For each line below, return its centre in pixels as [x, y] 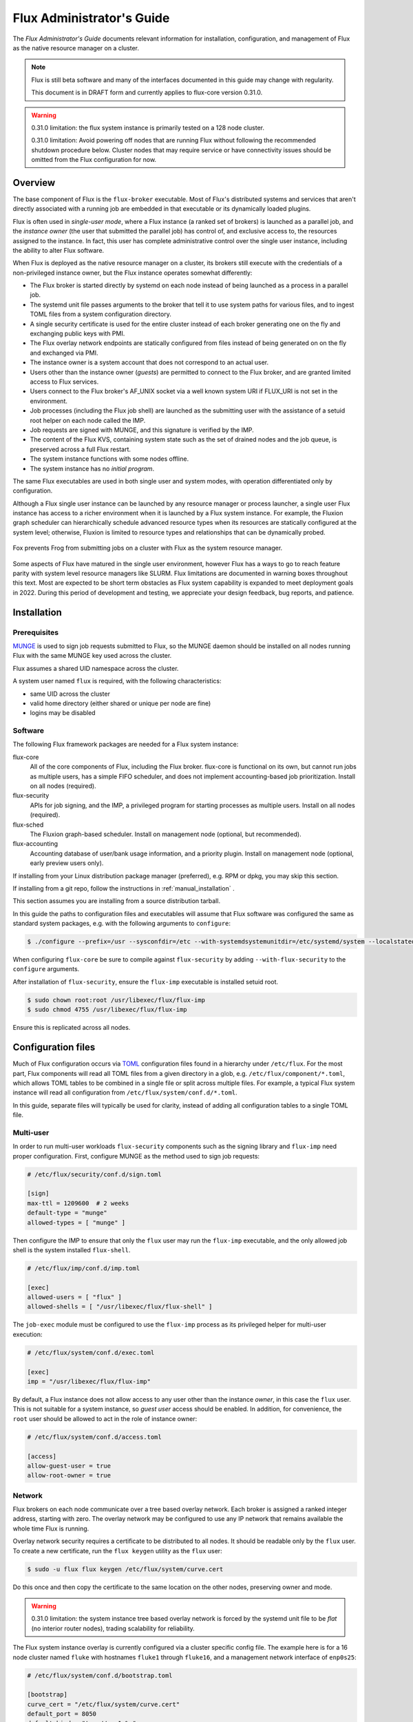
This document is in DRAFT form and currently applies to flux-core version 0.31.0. [147, 92]
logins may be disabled [63, 713]
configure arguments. [46, 969]
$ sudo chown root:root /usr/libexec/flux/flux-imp [116, 1000]
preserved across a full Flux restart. [80, 449]
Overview [34, 183]
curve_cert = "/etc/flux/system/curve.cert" [104, 1704]
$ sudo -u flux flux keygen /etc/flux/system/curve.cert [125, 1569]
